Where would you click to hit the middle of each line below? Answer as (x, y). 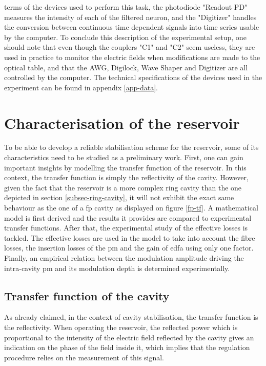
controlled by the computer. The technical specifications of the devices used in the (133, 77)
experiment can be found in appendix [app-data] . (81, 87)
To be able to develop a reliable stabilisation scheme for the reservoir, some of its (131, 147)
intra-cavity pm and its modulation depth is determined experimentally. (117, 268)
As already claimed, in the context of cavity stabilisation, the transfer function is (131, 317)
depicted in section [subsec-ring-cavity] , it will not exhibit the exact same (119, 197)
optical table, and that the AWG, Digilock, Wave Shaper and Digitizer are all (126, 67)
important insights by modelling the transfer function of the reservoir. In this (125, 167)
